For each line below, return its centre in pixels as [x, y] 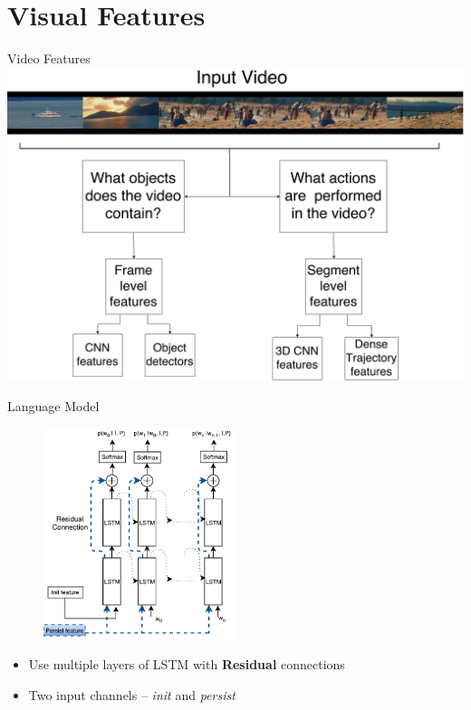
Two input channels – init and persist [132, 694]
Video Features [49, 58]
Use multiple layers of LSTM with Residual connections [187, 664]
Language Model [53, 405]
